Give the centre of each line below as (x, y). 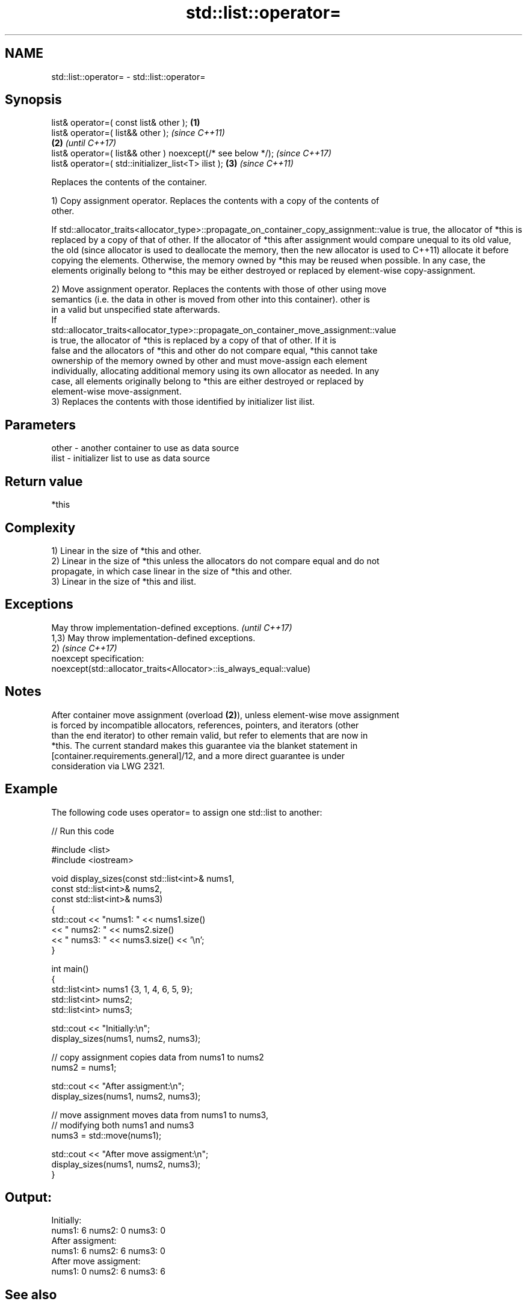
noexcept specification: (98, 658)
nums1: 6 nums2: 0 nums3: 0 (109, 1231)
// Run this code (83, 831)
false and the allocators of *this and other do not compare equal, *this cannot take (214, 351)
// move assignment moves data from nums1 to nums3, (160, 1115)
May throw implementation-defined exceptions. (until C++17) (172, 627)
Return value (44, 481)
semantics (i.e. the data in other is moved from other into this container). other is (211, 300)
